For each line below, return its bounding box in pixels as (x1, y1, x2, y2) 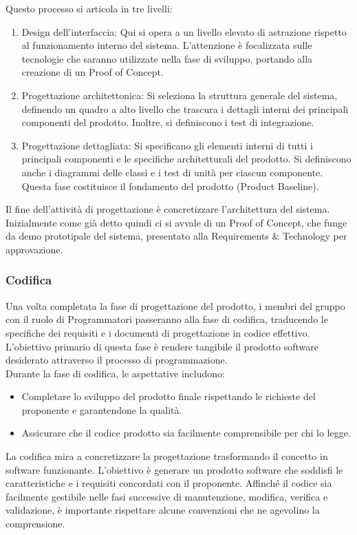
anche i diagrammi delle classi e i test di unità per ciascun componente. (21, 165, 323, 179)
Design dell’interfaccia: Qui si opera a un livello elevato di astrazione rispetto (21, 24, 347, 39)
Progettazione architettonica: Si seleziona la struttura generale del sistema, (21, 87, 338, 102)
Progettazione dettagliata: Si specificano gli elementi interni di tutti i (21, 138, 313, 152)
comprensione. (6, 516, 65, 531)
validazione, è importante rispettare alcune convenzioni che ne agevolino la (6, 503, 320, 517)
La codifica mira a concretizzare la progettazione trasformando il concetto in (6, 449, 328, 463)
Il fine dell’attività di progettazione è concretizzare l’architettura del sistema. (6, 202, 330, 216)
